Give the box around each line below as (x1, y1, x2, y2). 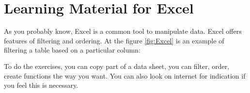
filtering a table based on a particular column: (4, 45, 141, 55)
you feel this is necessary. (4, 80, 78, 90)
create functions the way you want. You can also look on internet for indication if (4, 70, 246, 80)
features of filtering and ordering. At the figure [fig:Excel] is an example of (4, 35, 224, 45)
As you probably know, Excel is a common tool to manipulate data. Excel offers (4, 26, 242, 36)
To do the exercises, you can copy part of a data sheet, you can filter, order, (4, 61, 230, 71)
